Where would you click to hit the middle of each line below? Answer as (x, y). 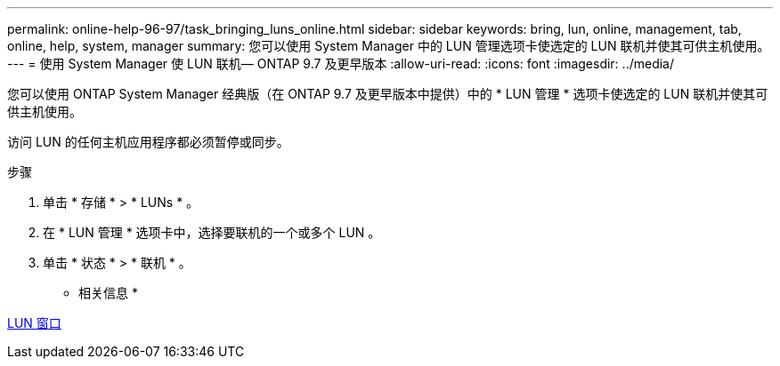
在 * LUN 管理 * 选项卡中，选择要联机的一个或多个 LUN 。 (212, 232)
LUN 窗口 (34, 323)
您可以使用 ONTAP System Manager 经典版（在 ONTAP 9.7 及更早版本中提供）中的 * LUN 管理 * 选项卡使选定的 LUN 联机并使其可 (388, 94)
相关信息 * (108, 293)
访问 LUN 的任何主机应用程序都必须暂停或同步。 (148, 142)
